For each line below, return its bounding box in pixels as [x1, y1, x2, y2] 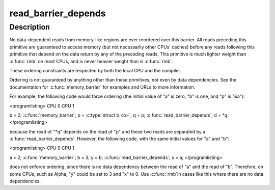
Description [9, 22, 50, 32]
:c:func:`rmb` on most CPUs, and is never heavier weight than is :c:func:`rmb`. [9, 58, 173, 64]
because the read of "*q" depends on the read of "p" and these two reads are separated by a [9, 128, 206, 134]
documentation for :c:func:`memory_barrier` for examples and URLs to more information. [9, 84, 196, 90]
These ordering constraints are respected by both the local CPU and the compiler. [9, 67, 182, 73]
